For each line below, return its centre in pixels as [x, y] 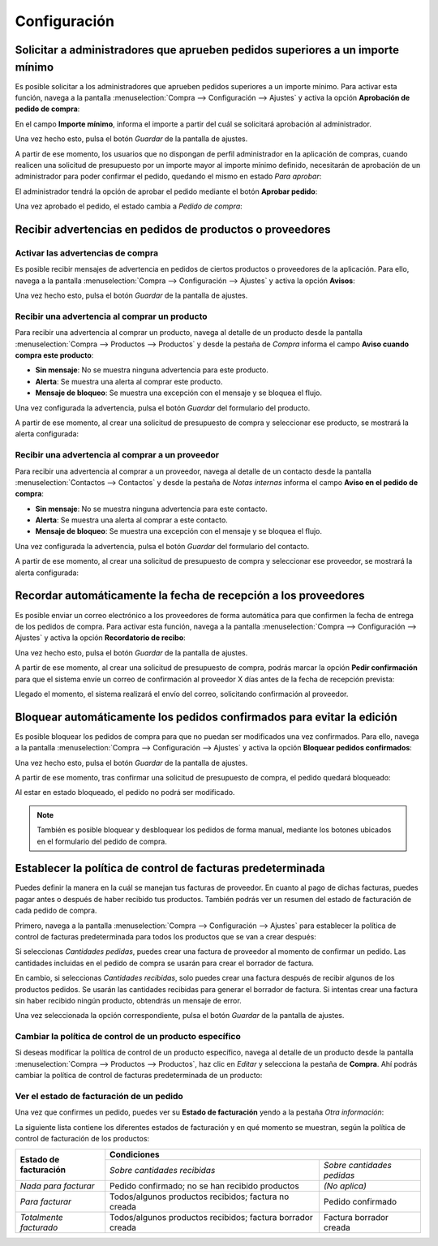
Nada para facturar [57, 1186]
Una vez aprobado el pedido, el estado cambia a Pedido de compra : [129, 206]
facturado [39, 1227]
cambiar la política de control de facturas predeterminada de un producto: [139, 1076]
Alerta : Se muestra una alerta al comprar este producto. [129, 381]
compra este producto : [54, 355]
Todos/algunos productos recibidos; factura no [200, 1197]
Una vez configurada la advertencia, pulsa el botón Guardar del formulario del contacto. [162, 546]
